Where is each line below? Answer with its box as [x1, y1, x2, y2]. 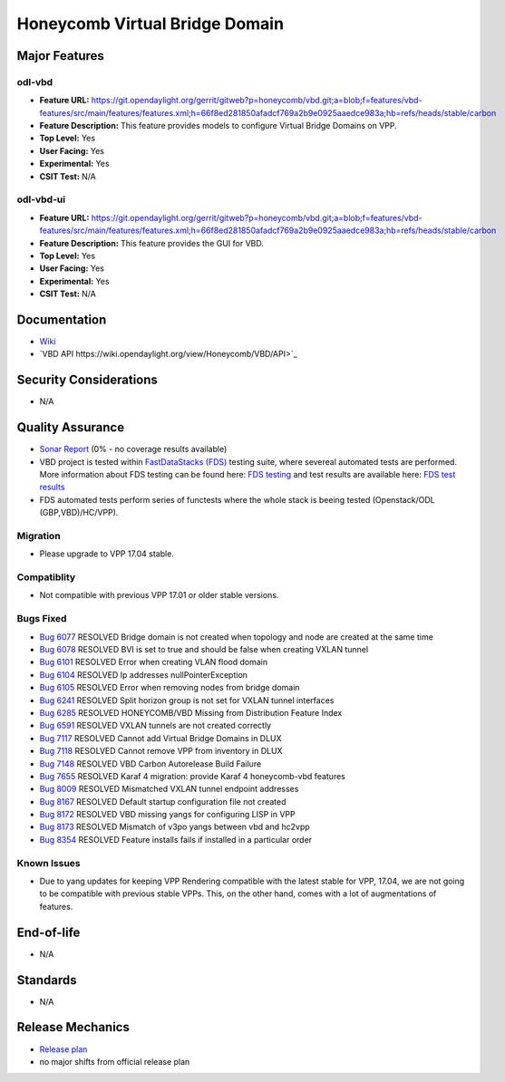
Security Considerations [16, 372, 159, 388]
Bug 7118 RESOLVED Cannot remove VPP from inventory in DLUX [39, 746, 283, 757]
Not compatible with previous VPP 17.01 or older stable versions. [39, 590, 279, 601]
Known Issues [16, 856, 81, 869]
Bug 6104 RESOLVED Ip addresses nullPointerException [39, 669, 248, 680]
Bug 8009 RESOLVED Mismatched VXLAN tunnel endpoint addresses [39, 784, 299, 795]
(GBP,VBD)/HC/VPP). [39, 507, 119, 518]
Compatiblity [16, 571, 76, 584]
